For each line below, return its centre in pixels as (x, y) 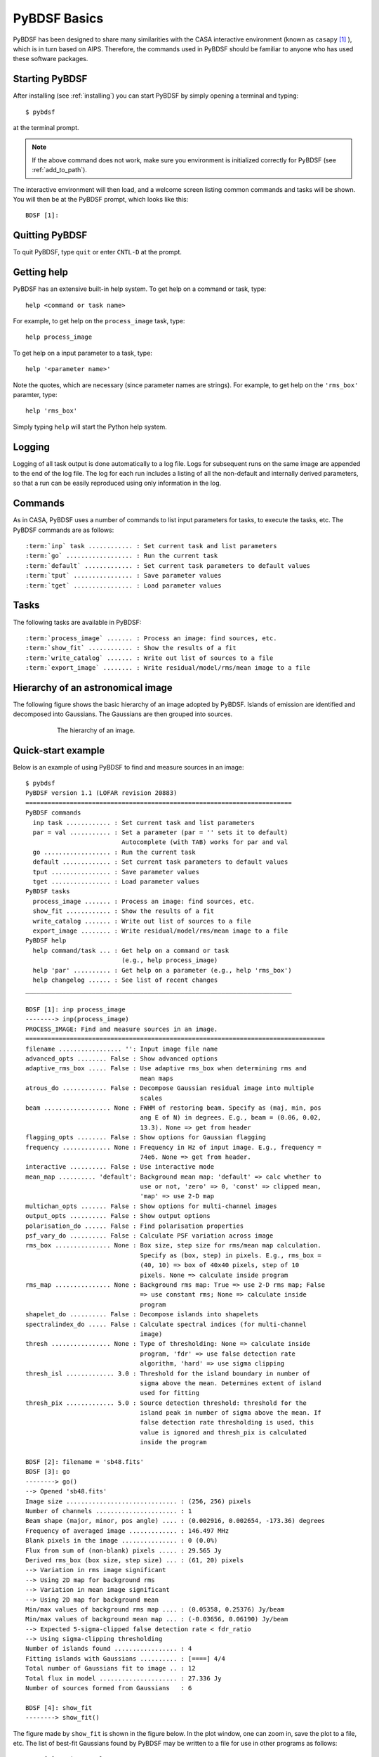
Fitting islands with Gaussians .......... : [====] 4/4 (126, 1658)
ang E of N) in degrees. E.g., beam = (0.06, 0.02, (231, 1118)
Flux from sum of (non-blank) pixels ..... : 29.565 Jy (124, 1550)
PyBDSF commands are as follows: (64, 530)
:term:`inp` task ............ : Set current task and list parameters (151, 546)
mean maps (157, 1078)
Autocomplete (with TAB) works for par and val (205, 842)
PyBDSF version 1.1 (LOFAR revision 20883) (101, 793)
